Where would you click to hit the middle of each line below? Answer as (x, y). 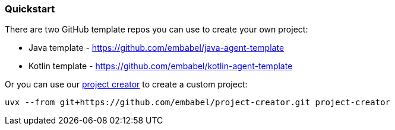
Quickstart (30, 9)
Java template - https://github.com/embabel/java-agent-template (157, 48)
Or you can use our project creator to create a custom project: (126, 84)
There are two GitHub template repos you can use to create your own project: (157, 30)
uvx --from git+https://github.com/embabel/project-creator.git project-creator (198, 103)
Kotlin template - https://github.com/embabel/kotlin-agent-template (161, 66)
